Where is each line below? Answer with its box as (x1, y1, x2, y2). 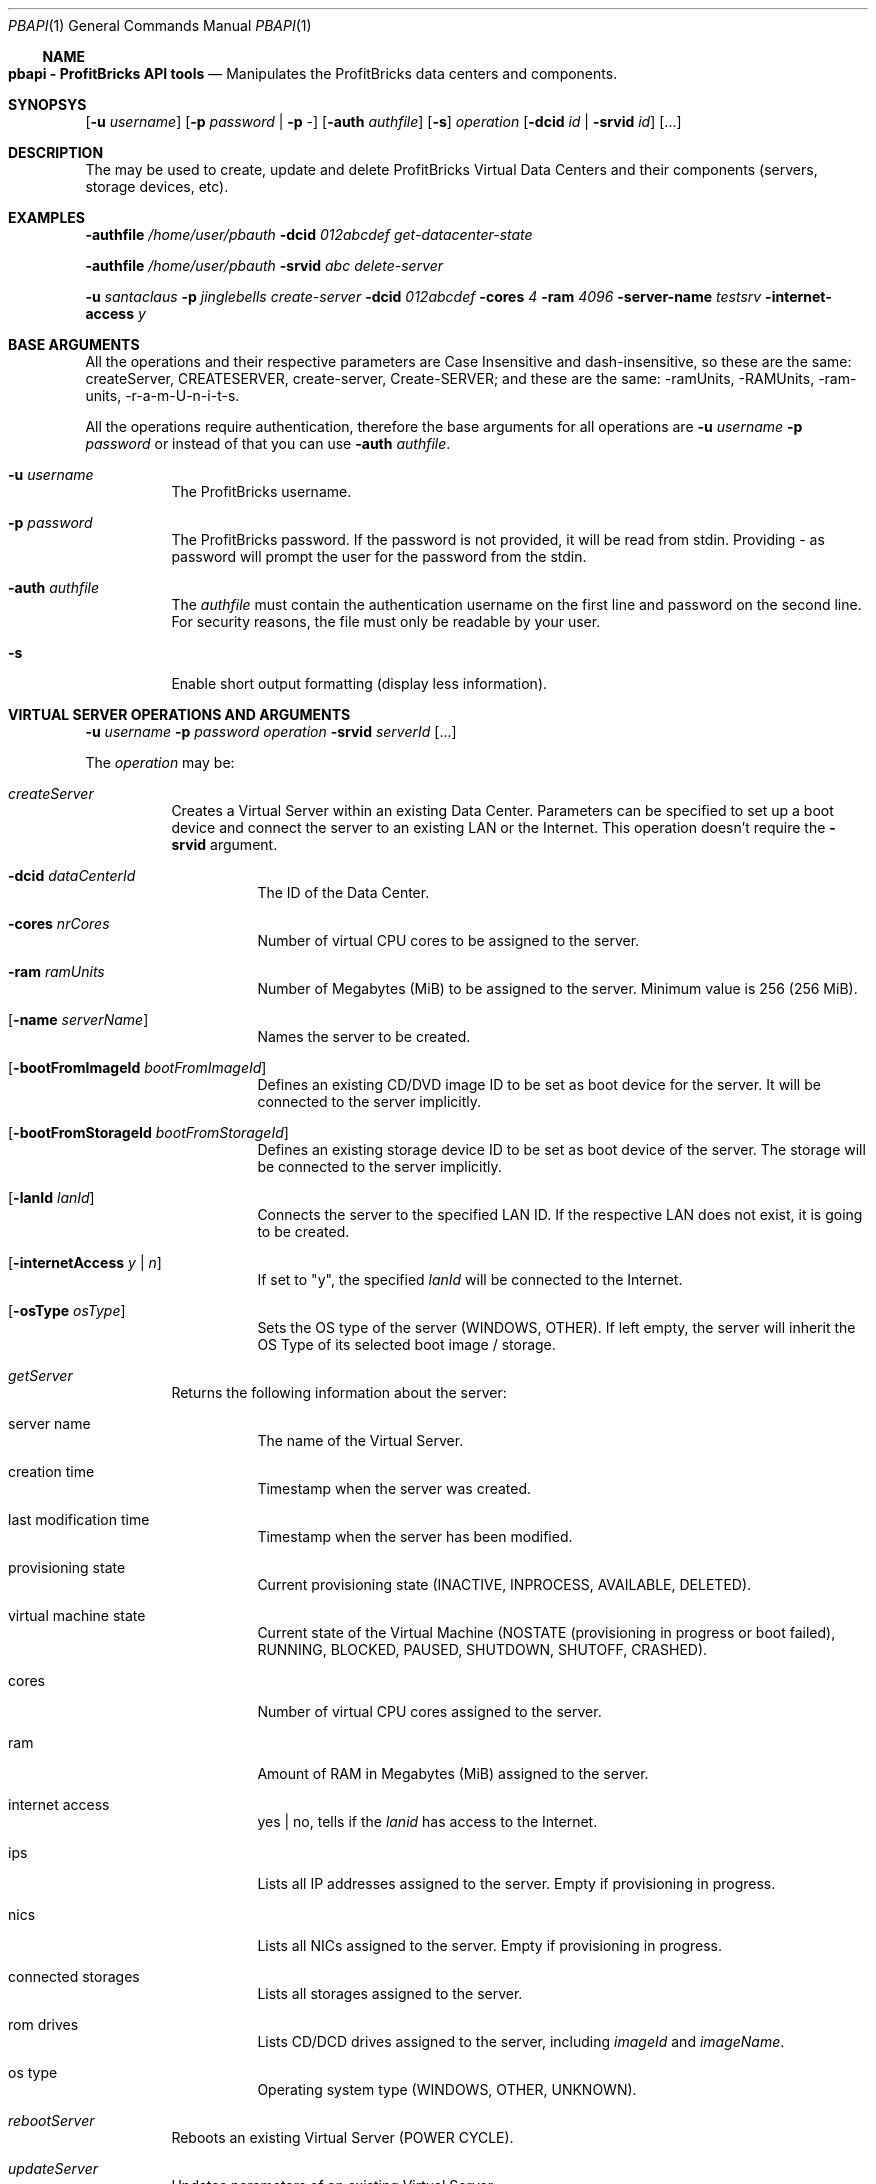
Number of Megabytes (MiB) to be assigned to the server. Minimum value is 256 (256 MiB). (257, 980, 858, 997)
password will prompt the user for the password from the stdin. (171, 548, 587, 565)
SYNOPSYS (8, 96, 87, 113)
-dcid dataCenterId (8, 867, 136, 884)
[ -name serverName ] (8, 1011, 149, 1028)
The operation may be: (85, 754, 235, 771)
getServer (8, 1367, 73, 1384)
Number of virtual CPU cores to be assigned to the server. (257, 932, 640, 949)
